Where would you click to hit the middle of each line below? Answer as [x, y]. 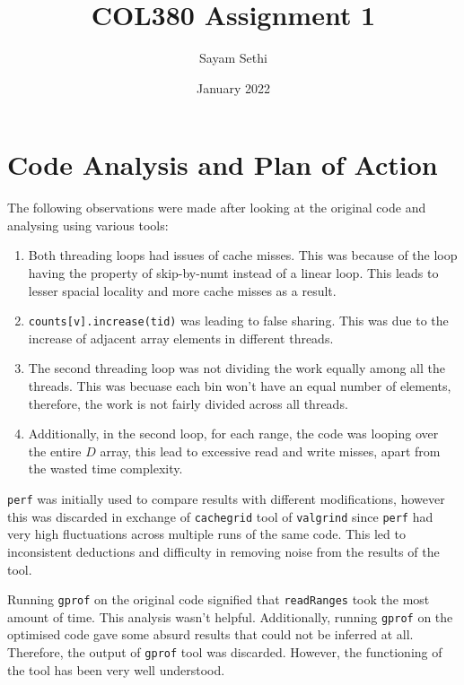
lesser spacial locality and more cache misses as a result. [182, 290]
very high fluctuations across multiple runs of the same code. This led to [206, 534]
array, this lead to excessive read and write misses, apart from [270, 451]
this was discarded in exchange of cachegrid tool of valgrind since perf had [220, 516]
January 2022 [233, 87]
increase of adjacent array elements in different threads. [181, 338]
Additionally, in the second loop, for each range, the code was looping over [233, 434]
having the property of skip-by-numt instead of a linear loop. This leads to [233, 273]
